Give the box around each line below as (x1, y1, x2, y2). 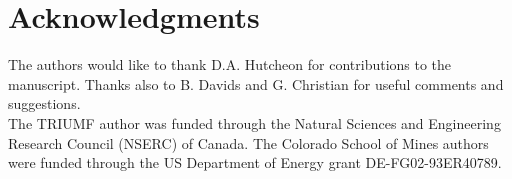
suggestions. (8, 93, 81, 114)
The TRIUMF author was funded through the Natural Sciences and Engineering (8, 112, 501, 133)
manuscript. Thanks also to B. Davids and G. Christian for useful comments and (8, 73, 504, 94)
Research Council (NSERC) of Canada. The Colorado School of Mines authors (8, 132, 489, 153)
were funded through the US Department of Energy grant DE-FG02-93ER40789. (8, 152, 502, 173)
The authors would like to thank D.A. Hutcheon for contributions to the (8, 54, 452, 75)
